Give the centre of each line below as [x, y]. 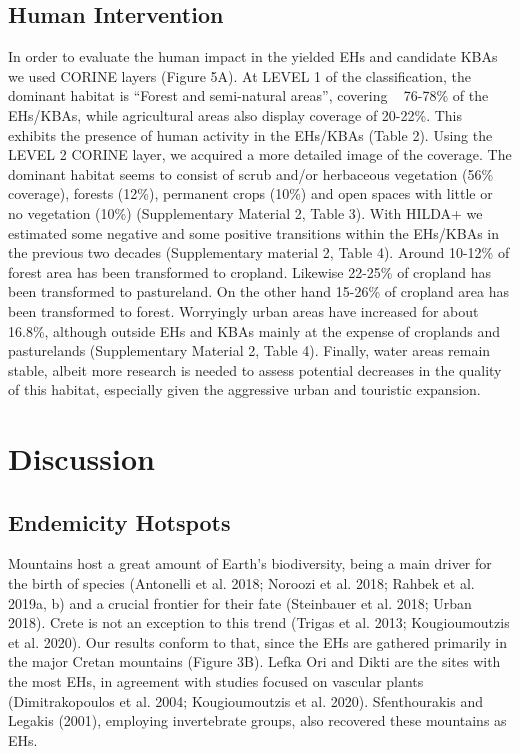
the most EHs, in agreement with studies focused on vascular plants [216, 681]
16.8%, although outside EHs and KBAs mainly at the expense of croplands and [254, 330]
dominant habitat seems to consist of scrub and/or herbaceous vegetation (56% [251, 173]
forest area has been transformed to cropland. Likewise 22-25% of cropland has [250, 271]
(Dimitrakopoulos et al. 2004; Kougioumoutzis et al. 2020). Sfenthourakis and [245, 700]
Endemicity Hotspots [119, 521]
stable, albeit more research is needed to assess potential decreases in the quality [255, 369]
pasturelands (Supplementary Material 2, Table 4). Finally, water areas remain [249, 350]
